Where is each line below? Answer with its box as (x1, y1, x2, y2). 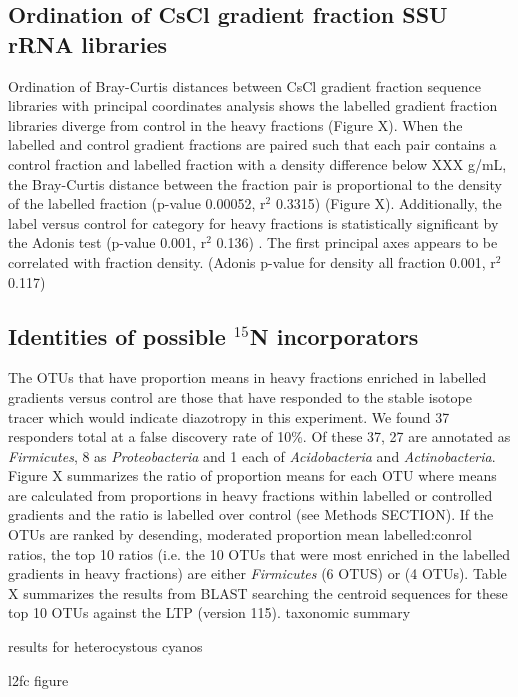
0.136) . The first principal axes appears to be (216, 232, 498, 253)
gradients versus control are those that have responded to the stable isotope (8, 386, 472, 407)
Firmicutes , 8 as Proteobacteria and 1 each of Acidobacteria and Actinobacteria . (8, 445, 496, 466)
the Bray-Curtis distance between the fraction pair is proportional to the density (8, 173, 502, 194)
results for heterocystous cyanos (8, 636, 203, 657)
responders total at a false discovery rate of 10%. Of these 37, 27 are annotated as (8, 426, 511, 447)
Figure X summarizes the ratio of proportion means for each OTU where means (8, 465, 497, 486)
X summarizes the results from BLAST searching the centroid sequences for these (8, 582, 508, 603)
